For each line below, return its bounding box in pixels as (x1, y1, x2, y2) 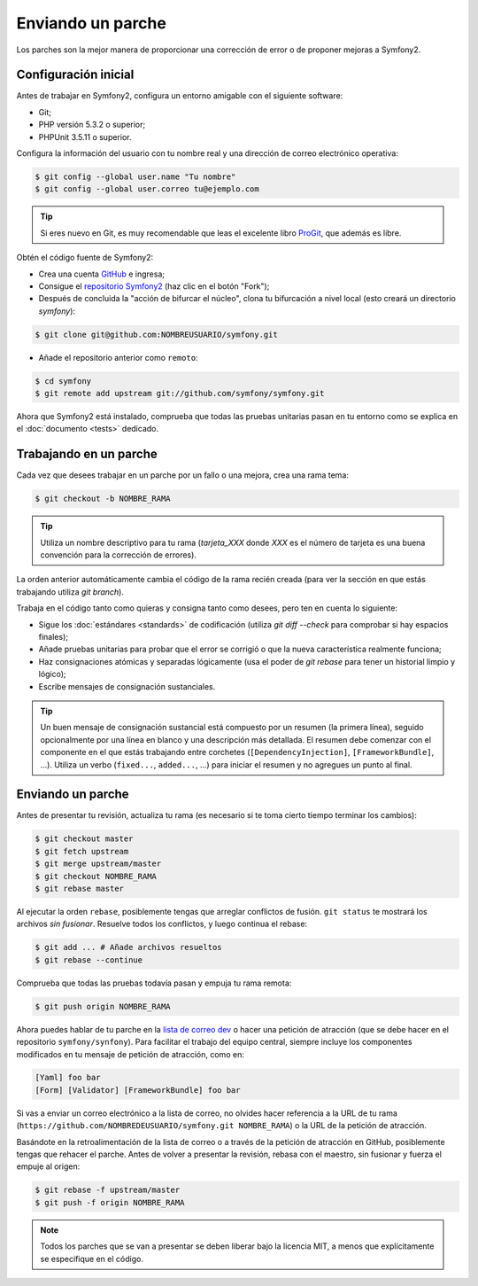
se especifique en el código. (40, 1253, 143, 1264)
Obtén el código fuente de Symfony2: (16, 253, 154, 263)
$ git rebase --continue (35, 955, 143, 965)
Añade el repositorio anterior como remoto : (38, 352, 198, 362)
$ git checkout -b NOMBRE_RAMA (35, 494, 172, 504)
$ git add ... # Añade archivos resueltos (35, 942, 222, 953)
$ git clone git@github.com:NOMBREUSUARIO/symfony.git (35, 329, 278, 339)
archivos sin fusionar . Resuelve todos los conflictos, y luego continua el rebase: (16, 918, 308, 930)
